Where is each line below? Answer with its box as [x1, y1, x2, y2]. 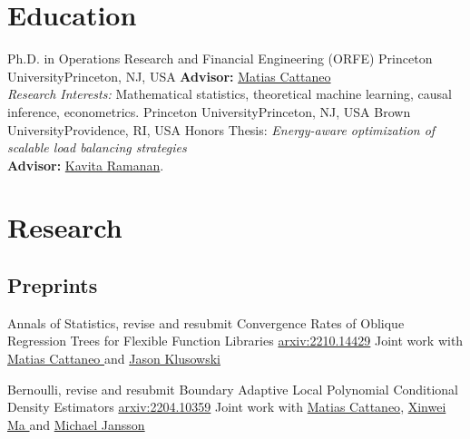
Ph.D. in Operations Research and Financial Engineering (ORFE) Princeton [7, 49, 433, 68]
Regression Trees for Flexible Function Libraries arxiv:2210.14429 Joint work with [7, 331, 464, 350]
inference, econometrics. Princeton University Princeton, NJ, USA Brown [7, 102, 411, 121]
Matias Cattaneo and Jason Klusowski [7, 349, 221, 368]
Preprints [7, 271, 98, 299]
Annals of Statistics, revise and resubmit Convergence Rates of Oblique [7, 313, 405, 332]
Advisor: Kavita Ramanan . [7, 155, 164, 174]
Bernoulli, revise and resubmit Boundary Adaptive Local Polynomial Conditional [7, 379, 459, 398]
